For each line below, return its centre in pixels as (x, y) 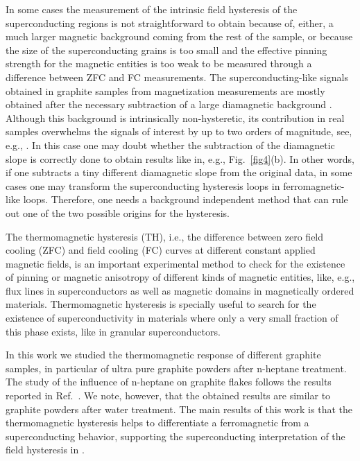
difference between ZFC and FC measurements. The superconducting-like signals (177, 77)
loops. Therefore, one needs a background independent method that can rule (186, 199)
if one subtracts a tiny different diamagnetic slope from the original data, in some (179, 172)
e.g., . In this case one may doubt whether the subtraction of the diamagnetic (170, 145)
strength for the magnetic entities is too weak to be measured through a (159, 63)
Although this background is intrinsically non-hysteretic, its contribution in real (175, 118)
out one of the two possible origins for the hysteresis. (118, 212)
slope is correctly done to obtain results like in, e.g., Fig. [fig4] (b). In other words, (180, 158)
